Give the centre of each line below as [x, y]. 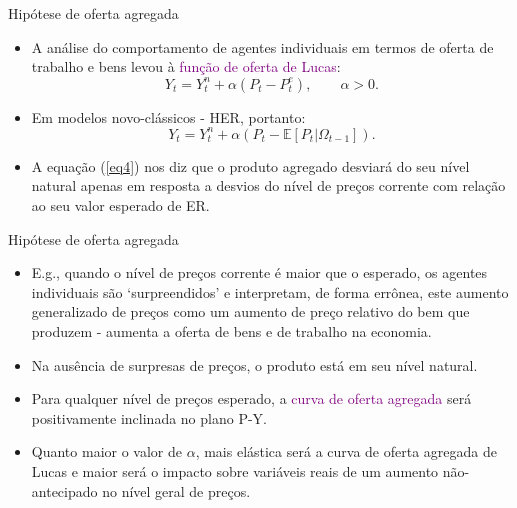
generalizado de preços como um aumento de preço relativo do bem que [250, 311]
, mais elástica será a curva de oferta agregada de [346, 451]
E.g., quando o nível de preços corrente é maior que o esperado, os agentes [259, 272]
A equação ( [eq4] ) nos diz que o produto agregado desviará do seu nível [250, 165]
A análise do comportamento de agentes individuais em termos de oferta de [262, 46]
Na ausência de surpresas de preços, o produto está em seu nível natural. [254, 364]
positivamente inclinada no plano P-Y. [149, 417]
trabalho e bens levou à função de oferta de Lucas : [186, 66]
